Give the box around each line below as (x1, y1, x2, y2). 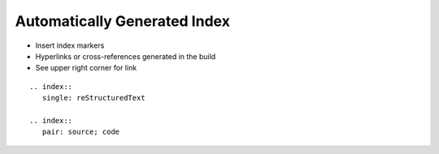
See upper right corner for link (35, 63, 137, 73)
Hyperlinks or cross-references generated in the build (35, 51, 216, 61)
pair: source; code (41, 127, 120, 137)
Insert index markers (35, 41, 105, 50)
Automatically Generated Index (15, 12, 231, 30)
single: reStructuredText (41, 93, 146, 103)
